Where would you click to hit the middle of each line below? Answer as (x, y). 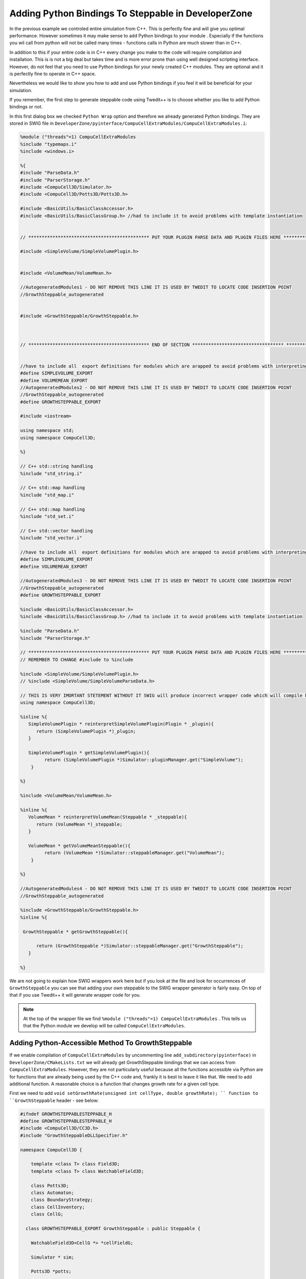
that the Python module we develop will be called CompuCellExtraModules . (104, 1026)
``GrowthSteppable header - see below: (54, 1100)
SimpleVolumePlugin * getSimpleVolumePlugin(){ (89, 753)
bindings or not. (26, 107)
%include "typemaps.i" (48, 144)
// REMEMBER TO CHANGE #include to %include (77, 659)
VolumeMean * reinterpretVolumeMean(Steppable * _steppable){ (108, 817)
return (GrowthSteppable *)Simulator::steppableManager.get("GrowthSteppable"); (140, 946)
